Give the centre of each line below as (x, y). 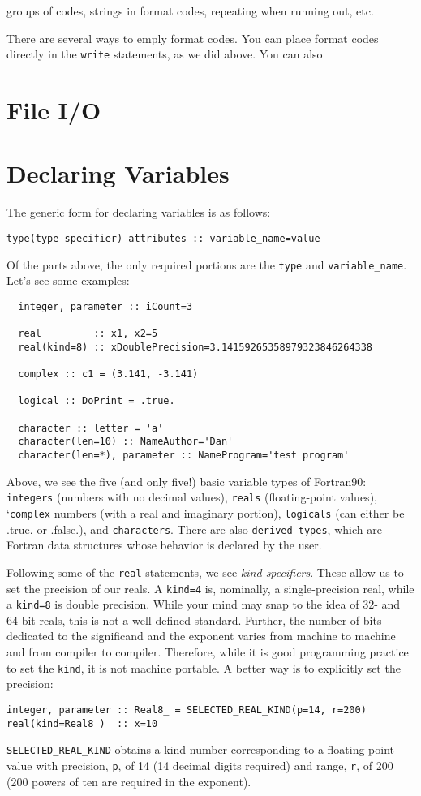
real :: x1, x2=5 (88, 334)
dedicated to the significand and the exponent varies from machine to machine (201, 636)
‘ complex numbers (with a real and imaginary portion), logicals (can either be (206, 512)
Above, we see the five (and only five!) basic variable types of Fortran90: (187, 481)
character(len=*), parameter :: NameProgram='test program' (184, 456)
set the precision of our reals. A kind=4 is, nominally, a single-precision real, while (210, 588)
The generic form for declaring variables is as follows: (139, 212)
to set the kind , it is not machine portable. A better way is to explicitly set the (204, 667)
